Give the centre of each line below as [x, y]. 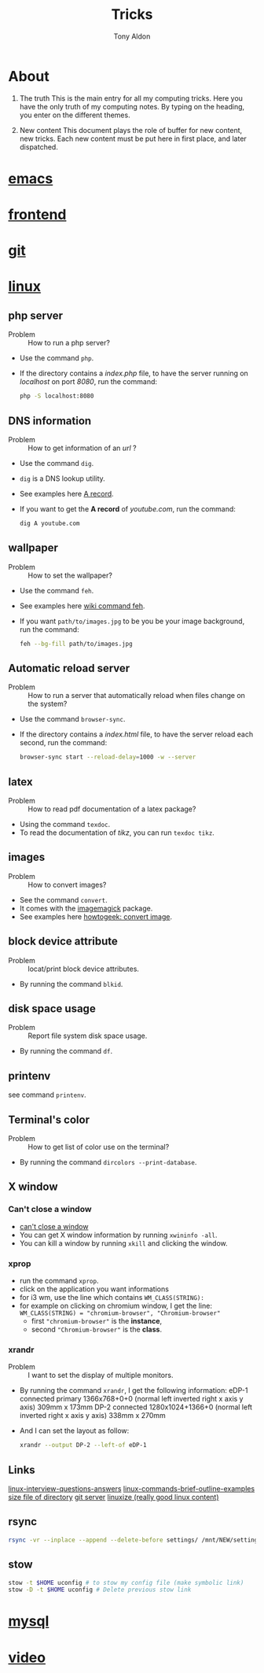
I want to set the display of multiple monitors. [101, 1376]
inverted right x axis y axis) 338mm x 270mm [93, 1416]
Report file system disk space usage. [88, 1036]
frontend [37, 215]
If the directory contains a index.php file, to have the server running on [134, 373]
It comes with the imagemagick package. [86, 908]
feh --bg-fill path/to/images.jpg [76, 644]
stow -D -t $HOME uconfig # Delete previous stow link [100, 1590]
